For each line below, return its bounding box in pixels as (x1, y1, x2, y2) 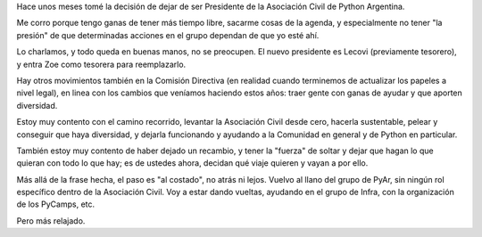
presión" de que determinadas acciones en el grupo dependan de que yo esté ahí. (16, 29, 320, 40)
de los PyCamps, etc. (16, 199, 96, 209)
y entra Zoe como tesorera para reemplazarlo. (16, 59, 187, 69)
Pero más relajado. (16, 215, 86, 226)
